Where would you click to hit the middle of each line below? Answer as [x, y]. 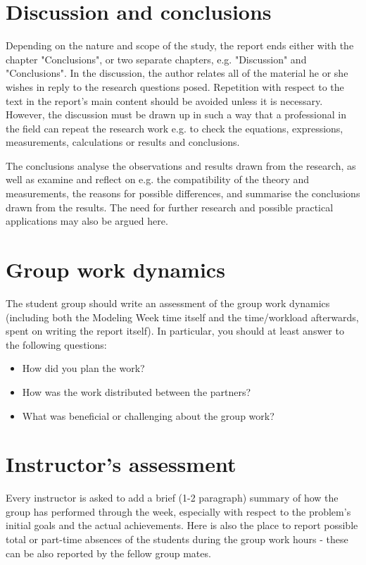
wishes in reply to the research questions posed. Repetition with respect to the [175, 86]
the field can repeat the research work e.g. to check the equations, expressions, [175, 128]
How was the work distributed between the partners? [137, 391]
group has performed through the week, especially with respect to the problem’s [178, 511]
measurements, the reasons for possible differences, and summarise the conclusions [183, 193]
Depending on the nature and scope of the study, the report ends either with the [180, 45]
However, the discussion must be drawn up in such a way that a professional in [176, 114]
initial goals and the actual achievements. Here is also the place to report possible [182, 525]
